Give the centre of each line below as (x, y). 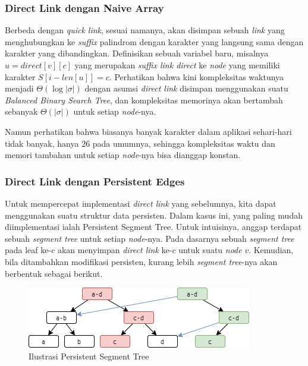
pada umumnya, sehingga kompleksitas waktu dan (184, 143)
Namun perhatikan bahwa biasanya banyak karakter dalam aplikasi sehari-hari (148, 131)
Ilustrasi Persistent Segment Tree (89, 356)
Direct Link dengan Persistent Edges (95, 181)
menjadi (19, 88)
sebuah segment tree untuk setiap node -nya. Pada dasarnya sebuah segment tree (150, 238)
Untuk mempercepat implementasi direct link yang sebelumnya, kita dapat (141, 203)
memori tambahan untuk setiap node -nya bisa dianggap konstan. (123, 155)
